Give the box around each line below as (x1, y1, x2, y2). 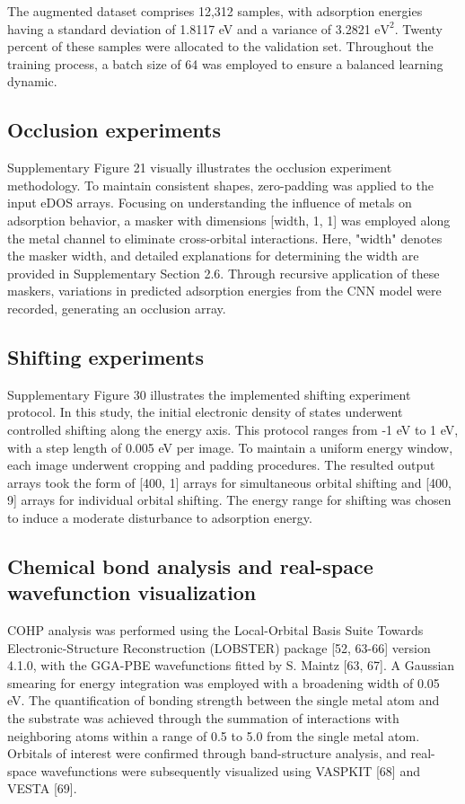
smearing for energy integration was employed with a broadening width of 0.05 (7, 673, 440, 692)
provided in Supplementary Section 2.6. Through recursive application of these (7, 263, 440, 282)
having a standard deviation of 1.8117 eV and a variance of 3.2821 (7, 19, 371, 38)
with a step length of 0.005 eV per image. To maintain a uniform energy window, (7, 437, 453, 456)
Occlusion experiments (7, 116, 221, 144)
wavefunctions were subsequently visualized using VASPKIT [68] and (40, 761, 420, 780)
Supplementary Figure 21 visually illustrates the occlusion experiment (7, 158, 392, 177)
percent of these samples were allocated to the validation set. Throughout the (7, 37, 434, 56)
